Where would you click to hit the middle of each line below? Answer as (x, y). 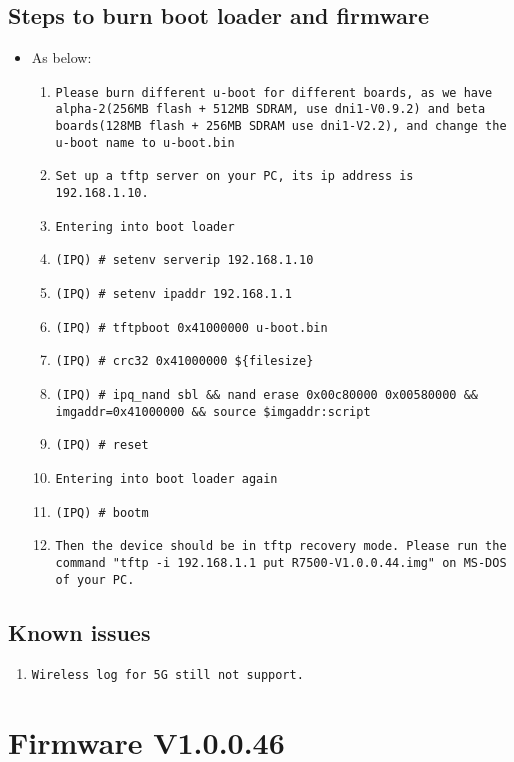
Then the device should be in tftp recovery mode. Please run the (281, 546)
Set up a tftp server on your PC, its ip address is (234, 176)
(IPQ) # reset (102, 445)
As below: (61, 57)
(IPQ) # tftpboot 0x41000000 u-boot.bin (191, 327)
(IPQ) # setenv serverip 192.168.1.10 (184, 260)
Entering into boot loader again (166, 478)
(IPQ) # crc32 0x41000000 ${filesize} (184, 361)
